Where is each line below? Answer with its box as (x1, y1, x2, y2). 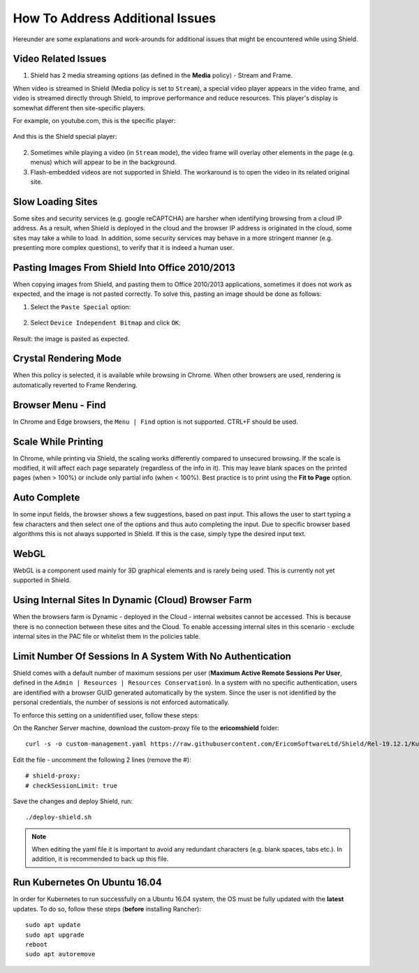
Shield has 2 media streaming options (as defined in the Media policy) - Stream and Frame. (30, 71, 293, 80)
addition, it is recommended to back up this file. (31, 855, 169, 863)
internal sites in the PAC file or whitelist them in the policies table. (13, 632, 200, 641)
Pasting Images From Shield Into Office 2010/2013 (13, 262, 235, 274)
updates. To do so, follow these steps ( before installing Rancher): (13, 905, 202, 913)
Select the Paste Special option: (30, 302, 131, 311)
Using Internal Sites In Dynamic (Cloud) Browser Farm (13, 594, 252, 607)
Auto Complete (13, 492, 80, 504)
